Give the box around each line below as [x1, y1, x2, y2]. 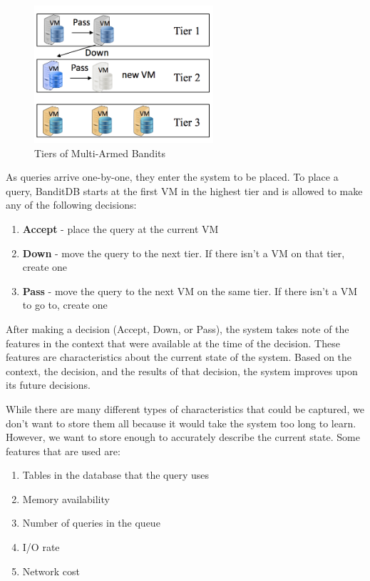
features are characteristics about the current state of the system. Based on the [6, 349, 352, 364]
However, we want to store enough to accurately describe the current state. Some [6, 429, 360, 445]
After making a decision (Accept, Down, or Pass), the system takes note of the [6, 321, 349, 336]
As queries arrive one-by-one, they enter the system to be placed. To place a [6, 169, 339, 184]
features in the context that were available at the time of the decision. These [6, 335, 340, 350]
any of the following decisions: [6, 197, 137, 212]
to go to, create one [22, 297, 108, 312]
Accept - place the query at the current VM [22, 221, 219, 236]
